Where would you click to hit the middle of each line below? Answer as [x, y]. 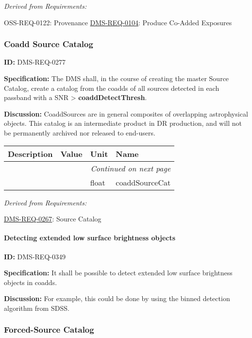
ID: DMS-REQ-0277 [35, 62]
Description [30, 153]
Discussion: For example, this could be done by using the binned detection [117, 298]
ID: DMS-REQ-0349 [35, 256]
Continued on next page [131, 168]
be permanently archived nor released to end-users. [80, 132]
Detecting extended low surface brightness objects [90, 238]
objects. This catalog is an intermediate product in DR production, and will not [123, 123]
